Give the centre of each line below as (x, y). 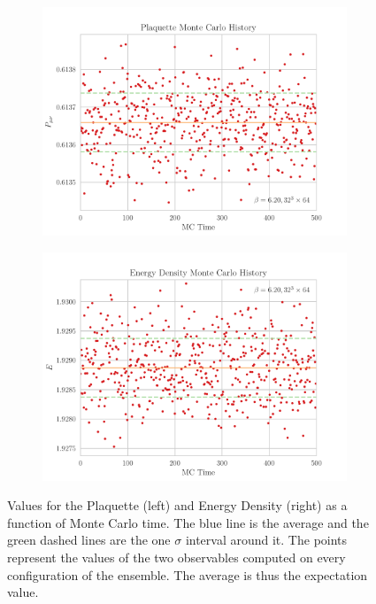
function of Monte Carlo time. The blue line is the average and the (188, 522)
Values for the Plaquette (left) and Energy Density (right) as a (177, 505)
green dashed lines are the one (89, 540)
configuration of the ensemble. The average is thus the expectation (188, 574)
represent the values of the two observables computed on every (176, 557)
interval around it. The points (266, 540)
